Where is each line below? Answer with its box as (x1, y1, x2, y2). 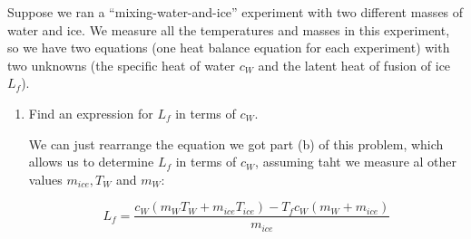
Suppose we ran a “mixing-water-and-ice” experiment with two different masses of (7, 3, 464, 21)
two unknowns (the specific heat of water (7, 55, 236, 74)
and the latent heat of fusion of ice (258, 55, 451, 74)
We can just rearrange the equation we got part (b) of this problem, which (28, 134, 444, 153)
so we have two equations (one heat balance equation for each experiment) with (7, 38, 450, 57)
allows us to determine (28, 152, 154, 171)
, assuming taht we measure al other (255, 152, 457, 171)
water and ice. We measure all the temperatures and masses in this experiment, (7, 20, 450, 39)
